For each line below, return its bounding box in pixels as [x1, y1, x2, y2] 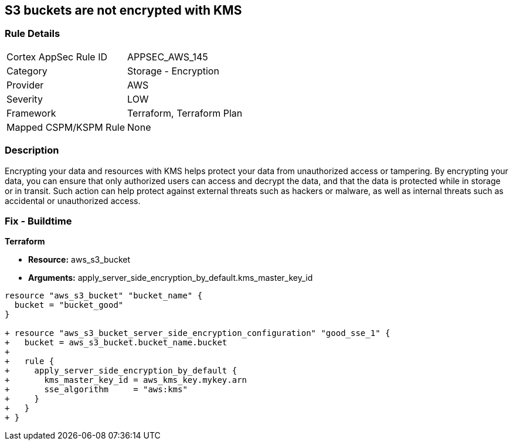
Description [5, 144, 59, 157]
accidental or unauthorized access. [5, 195, 141, 206]
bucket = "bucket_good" [14, 300, 124, 310]
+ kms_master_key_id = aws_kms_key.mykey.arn [5, 375, 247, 385]
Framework [6, 107, 56, 119]
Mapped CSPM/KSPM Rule [6, 121, 125, 133]
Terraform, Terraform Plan [127, 107, 243, 119]
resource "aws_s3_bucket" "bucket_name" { [5, 291, 203, 301]
